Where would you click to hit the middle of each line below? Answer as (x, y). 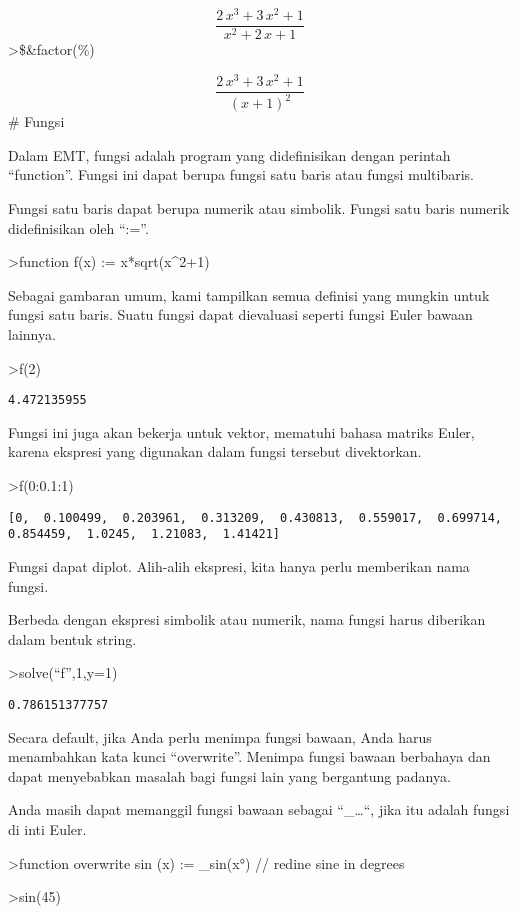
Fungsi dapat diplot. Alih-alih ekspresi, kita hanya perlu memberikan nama (239, 565)
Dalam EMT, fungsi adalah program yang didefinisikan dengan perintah (229, 154)
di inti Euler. (47, 828)
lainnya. (32, 333)
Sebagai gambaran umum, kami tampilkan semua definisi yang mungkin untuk (249, 294)
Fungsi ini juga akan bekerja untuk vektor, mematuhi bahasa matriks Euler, (241, 431)
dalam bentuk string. (72, 638)
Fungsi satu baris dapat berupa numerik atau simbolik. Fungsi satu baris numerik (259, 208)
